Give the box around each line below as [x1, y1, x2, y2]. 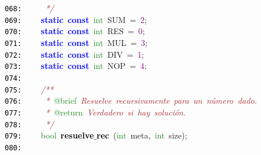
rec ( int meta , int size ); [97, 129, 187, 141]
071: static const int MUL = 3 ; [5, 36, 148, 48]
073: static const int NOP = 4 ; [5, 60, 147, 72]
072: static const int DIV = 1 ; [5, 48, 144, 60]
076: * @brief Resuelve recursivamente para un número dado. [5, 94, 257, 107]
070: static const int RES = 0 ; [5, 25, 145, 37]
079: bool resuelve [5, 129, 94, 141]
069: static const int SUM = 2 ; [5, 13, 147, 25]
